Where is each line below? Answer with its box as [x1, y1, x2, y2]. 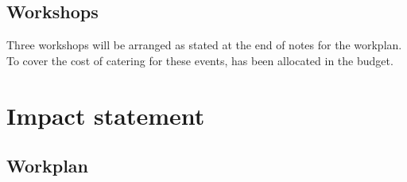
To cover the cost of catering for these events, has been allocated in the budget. [6, 52, 393, 68]
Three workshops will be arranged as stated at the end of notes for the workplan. [6, 37, 402, 53]
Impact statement [6, 99, 205, 131]
